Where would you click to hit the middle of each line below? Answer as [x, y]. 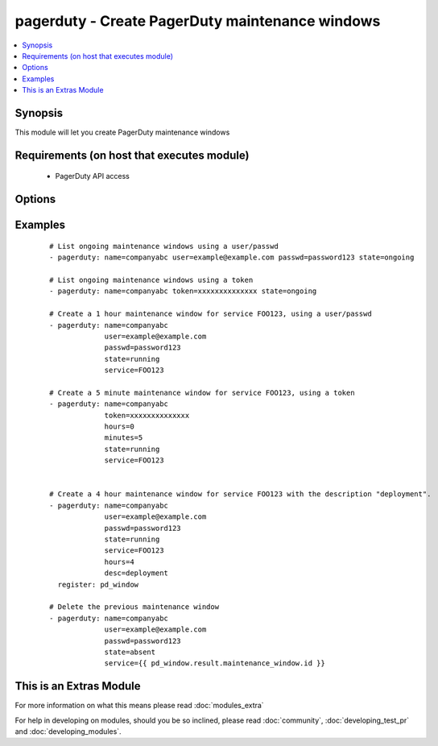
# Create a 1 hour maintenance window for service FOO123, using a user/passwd [211, 314]
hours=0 [119, 427]
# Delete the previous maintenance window [134, 607]
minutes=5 [124, 438]
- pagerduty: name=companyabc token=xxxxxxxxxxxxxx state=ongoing [183, 291]
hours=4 [119, 562]
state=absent [130, 652]
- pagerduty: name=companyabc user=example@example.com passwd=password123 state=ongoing [232, 257]
